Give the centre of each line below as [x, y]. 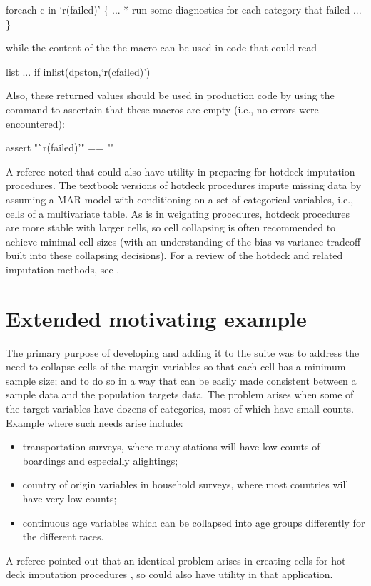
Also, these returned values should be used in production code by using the [170, 95]
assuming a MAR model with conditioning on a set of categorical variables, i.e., [180, 199]
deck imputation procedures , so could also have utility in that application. [169, 574]
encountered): [35, 123]
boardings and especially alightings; [100, 460]
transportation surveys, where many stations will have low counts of [171, 446]
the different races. [63, 536]
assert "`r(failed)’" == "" [60, 147]
